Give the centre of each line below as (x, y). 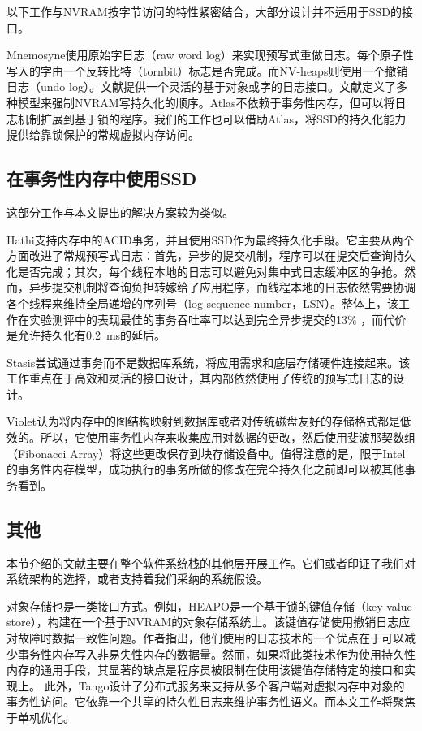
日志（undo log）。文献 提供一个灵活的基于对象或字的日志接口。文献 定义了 (201, 87)
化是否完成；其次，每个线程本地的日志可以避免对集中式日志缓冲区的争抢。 (205, 271)
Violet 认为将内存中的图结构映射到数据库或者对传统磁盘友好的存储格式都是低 (209, 421)
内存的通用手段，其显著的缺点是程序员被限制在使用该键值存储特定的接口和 (205, 670)
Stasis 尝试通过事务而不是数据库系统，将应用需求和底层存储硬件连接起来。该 (209, 362)
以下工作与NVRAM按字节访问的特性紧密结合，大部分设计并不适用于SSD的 (204, 11)
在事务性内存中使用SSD (102, 178)
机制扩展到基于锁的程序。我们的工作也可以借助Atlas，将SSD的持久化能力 (212, 118)
